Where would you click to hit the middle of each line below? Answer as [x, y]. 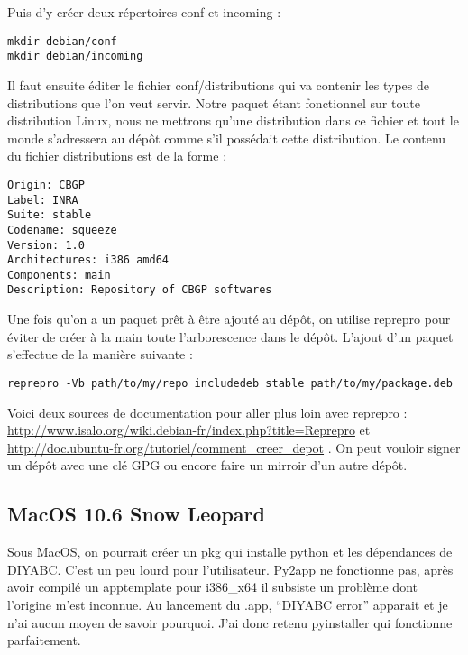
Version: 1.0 [46, 245]
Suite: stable [50, 215]
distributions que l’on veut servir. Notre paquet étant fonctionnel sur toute [214, 102]
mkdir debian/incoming [75, 56]
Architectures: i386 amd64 [88, 260]
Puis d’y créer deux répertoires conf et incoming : [144, 12]
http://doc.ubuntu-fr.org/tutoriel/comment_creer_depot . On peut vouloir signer [234, 447]
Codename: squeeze [62, 230]
